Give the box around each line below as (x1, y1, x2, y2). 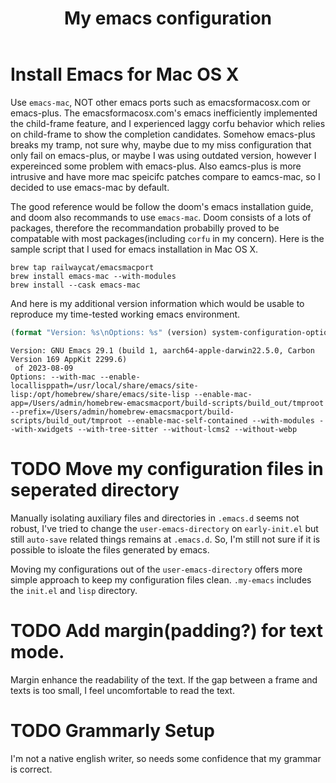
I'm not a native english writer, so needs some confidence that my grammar (10, 752, 322, 764)
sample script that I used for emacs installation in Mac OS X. (10, 243, 259, 255)
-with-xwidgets (10, 424, 74, 434)
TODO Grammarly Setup (10, 719, 216, 742)
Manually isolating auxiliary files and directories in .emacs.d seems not (10, 512, 300, 524)
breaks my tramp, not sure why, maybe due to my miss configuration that (10, 138, 312, 151)
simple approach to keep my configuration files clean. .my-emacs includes (10, 573, 312, 586)
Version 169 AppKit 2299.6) (10, 354, 128, 364)
